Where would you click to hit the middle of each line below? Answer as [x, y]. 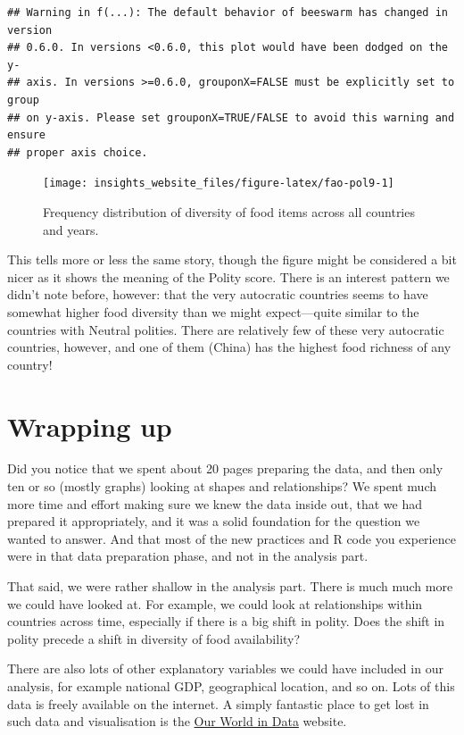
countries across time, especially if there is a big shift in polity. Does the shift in [226, 621]
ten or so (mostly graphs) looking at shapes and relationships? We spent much [222, 486]
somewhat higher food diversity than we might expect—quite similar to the [213, 311]
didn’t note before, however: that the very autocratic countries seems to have [218, 294]
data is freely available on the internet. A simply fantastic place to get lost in [218, 703]
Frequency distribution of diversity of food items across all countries [229, 212]
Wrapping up [90, 426]
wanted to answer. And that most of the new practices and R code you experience [232, 538]
